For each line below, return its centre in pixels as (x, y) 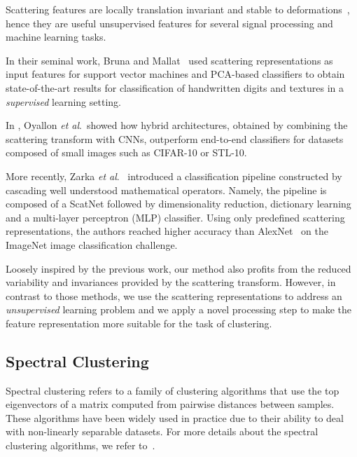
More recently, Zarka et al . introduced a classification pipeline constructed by (174, 176)
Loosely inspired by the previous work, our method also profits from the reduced (178, 268)
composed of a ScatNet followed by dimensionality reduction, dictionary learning (178, 204)
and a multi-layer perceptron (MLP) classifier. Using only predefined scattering (175, 217)
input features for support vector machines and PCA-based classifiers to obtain (175, 74)
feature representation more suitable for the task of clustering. (139, 323)
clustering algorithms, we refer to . (80, 445)
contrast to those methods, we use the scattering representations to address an (174, 295)
